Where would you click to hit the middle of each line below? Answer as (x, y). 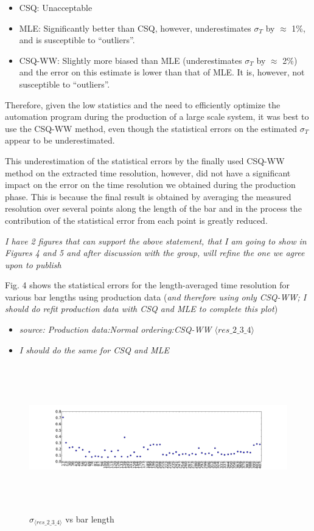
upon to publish (33, 264)
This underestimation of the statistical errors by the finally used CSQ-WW (145, 160)
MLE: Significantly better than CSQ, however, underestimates (135, 28)
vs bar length (90, 519)
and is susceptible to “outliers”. (77, 40)
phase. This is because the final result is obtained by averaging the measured (148, 196)
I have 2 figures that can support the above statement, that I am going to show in (156, 241)
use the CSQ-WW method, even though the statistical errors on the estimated (151, 128)
